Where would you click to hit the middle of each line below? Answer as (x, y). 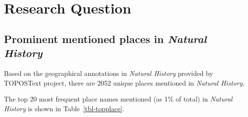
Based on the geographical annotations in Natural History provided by (108, 73)
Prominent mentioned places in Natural (105, 38)
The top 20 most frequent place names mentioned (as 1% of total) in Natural (118, 99)
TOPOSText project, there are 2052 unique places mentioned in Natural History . (124, 82)
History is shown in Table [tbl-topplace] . (64, 108)
